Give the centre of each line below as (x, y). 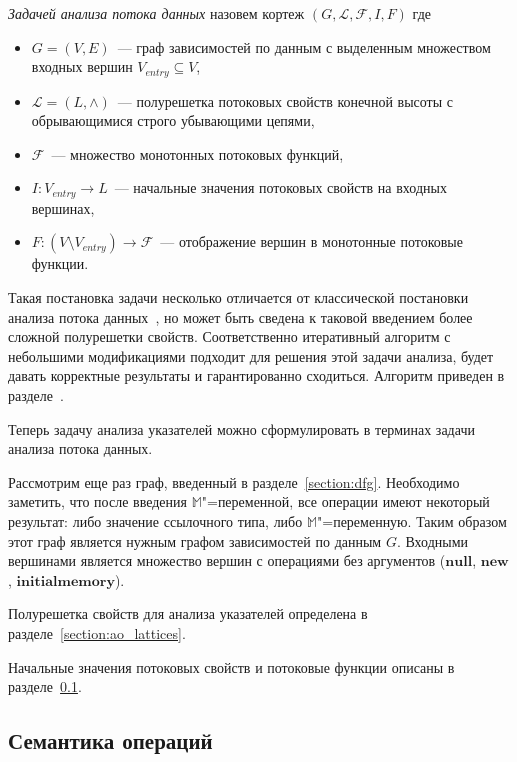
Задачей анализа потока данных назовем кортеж (156, 13)
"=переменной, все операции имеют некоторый (345, 501)
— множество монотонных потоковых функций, (197, 153)
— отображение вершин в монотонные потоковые (311, 241)
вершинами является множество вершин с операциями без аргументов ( (227, 560)
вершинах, (63, 207)
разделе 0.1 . (45, 686)
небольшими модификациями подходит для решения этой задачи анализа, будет (251, 355)
